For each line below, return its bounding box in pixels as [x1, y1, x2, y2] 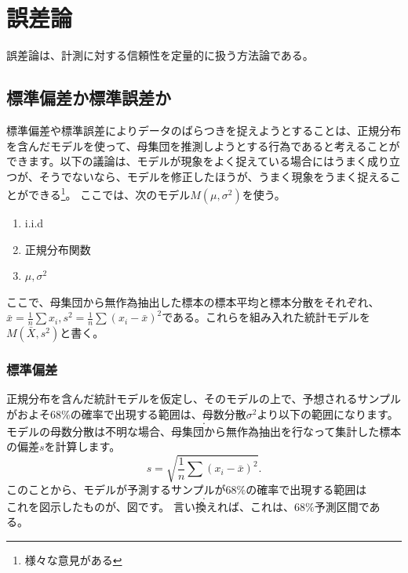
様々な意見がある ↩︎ [24, 552, 122, 568]
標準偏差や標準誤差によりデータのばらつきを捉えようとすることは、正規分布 [6, 121, 402, 138]
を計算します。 [44, 438, 121, 455]
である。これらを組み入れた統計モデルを [162, 309, 371, 325]
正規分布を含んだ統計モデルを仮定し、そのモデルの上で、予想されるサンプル [6, 390, 402, 407]
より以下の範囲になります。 [257, 405, 399, 422]
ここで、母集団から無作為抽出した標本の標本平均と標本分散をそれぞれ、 [6, 293, 380, 310]
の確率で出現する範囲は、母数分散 [70, 405, 246, 422]
